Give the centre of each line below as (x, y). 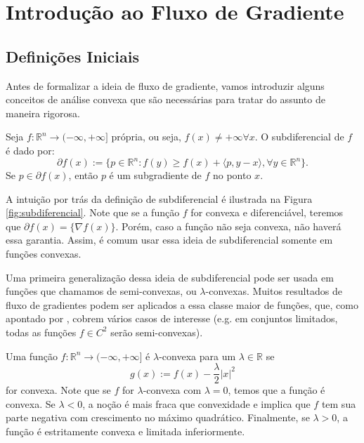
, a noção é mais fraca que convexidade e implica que (196, 403)
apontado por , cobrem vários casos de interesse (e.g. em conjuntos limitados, (172, 318)
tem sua (339, 403)
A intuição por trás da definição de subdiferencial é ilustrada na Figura (159, 198)
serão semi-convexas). (157, 332)
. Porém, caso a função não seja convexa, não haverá (228, 226)
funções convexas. (44, 254)
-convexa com (172, 390)
